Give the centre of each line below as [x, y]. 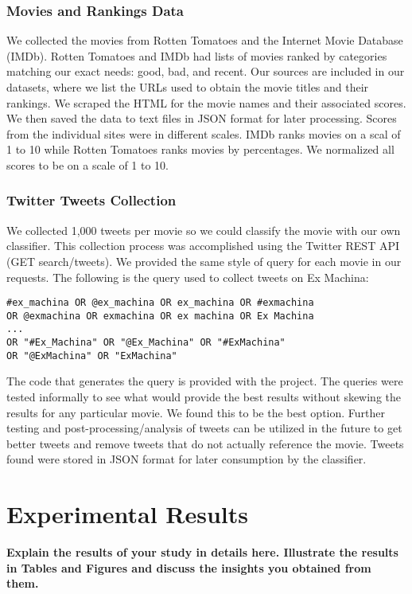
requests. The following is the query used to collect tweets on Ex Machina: [188, 277]
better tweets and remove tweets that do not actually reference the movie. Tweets [205, 443]
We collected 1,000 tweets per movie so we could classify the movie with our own [204, 230]
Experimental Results [127, 514]
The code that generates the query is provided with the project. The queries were [205, 381]
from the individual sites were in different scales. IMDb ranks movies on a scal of [204, 133]
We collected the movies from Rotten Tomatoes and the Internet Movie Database [205, 40]
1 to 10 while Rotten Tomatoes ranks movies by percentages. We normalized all [200, 149]
